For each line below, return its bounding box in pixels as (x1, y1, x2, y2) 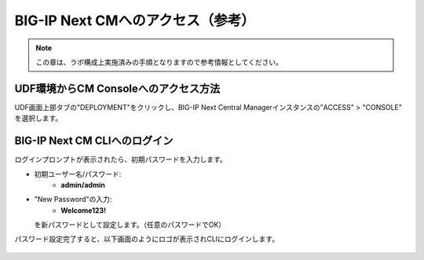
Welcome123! (60, 205, 107, 215)
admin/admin (60, 180, 105, 189)
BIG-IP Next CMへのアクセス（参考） (14, 12, 255, 29)
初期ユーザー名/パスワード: (34, 169, 122, 178)
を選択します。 (14, 114, 63, 123)
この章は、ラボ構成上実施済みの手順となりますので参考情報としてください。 (35, 57, 283, 67)
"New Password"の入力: (34, 195, 112, 204)
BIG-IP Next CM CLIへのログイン (14, 134, 174, 148)
